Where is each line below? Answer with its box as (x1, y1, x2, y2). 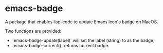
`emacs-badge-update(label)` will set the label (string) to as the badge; (12, 37, 155, 43)
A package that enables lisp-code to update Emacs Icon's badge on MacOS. (5, 19, 158, 25)
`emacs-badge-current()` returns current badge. (12, 42, 109, 48)
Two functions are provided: (5, 28, 62, 34)
